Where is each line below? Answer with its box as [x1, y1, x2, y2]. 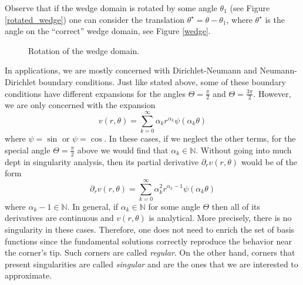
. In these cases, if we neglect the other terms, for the [104, 132, 296, 145]
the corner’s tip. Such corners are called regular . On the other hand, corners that [5, 246, 295, 259]
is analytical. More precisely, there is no [149, 212, 292, 224]
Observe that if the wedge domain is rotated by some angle [5, 2, 217, 14]
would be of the [241, 155, 297, 167]
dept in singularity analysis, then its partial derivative [5, 155, 199, 167]
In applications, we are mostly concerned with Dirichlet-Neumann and [5, 64, 257, 76]
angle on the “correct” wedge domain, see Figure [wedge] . [5, 25, 211, 37]
